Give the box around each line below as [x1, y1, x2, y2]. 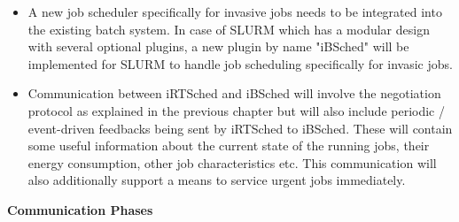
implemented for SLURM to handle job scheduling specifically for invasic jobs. [27, 54, 453, 73]
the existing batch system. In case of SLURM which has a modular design [27, 19, 430, 38]
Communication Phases [7, 200, 153, 218]
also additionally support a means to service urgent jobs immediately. [27, 171, 406, 189]
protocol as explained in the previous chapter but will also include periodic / [27, 101, 445, 119]
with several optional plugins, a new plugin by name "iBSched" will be [27, 37, 409, 56]
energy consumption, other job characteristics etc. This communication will [27, 153, 437, 172]
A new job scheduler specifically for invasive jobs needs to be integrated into [27, 3, 442, 20]
